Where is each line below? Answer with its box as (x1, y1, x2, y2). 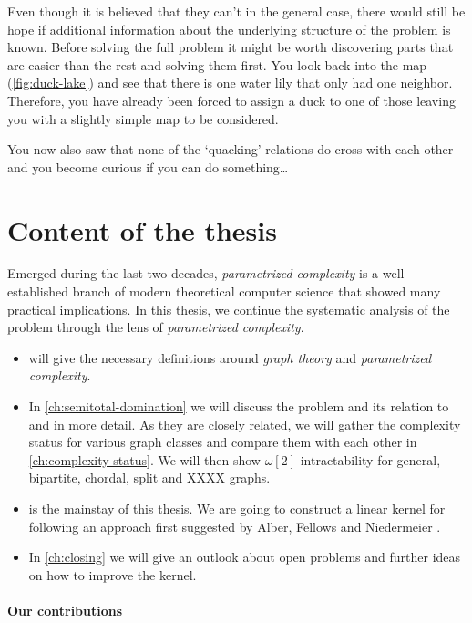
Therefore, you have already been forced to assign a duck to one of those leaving (7, 90, 456, 109)
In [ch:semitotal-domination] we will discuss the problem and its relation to (28, 397, 449, 416)
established (7, 282, 69, 301)
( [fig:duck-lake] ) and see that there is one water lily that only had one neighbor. (7, 73, 453, 92)
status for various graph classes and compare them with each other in (28, 432, 417, 452)
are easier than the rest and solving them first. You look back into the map (7, 55, 427, 74)
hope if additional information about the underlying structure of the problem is (7, 19, 451, 38)
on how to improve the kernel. (28, 565, 197, 584)
